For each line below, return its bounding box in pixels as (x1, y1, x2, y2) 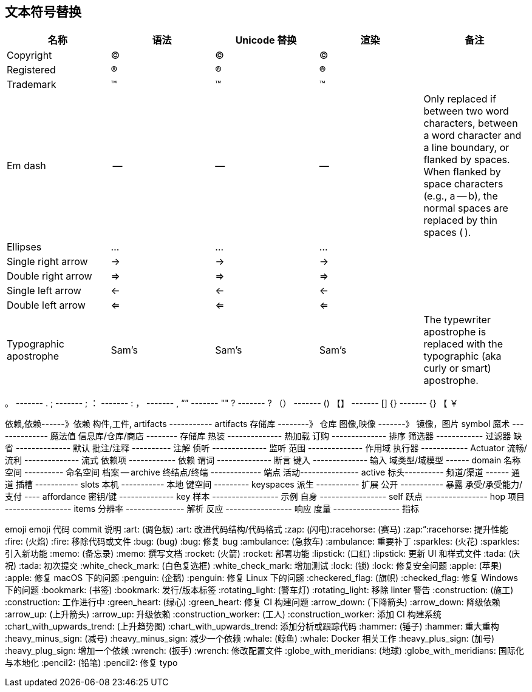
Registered (7, 64, 56, 76)
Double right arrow (7, 270, 92, 283)
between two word (423, 105, 509, 118)
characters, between (423, 117, 518, 130)
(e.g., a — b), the (423, 190, 498, 203)
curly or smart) (423, 362, 491, 375)
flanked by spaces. (423, 153, 510, 166)
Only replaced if (423, 93, 496, 106)
